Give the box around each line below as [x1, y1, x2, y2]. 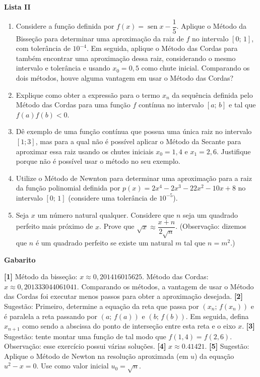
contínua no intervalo [138, 99, 204, 110]
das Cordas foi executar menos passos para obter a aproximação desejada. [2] [4, 291, 243, 301]
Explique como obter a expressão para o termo [16, 89, 160, 100]
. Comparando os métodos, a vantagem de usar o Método [77, 281, 254, 291]
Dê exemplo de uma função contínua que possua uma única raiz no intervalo [16, 126, 252, 137]
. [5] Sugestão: [205, 341, 249, 351]
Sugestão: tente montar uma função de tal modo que [4, 331, 166, 341]
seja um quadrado [183, 209, 238, 220]
